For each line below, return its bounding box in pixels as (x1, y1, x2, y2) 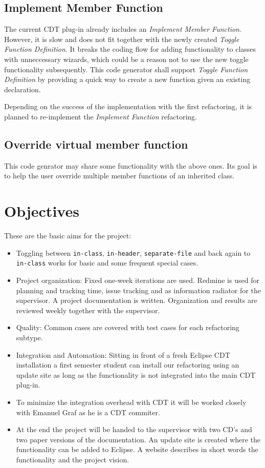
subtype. (16, 332, 43, 342)
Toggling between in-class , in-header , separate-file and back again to (16, 247, 251, 258)
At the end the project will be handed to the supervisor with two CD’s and (16, 424, 252, 435)
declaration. (4, 84, 41, 94)
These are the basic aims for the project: (4, 230, 131, 241)
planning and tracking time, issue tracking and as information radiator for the (16, 284, 261, 295)
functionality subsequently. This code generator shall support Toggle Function (4, 64, 248, 74)
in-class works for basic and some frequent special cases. (16, 257, 198, 268)
